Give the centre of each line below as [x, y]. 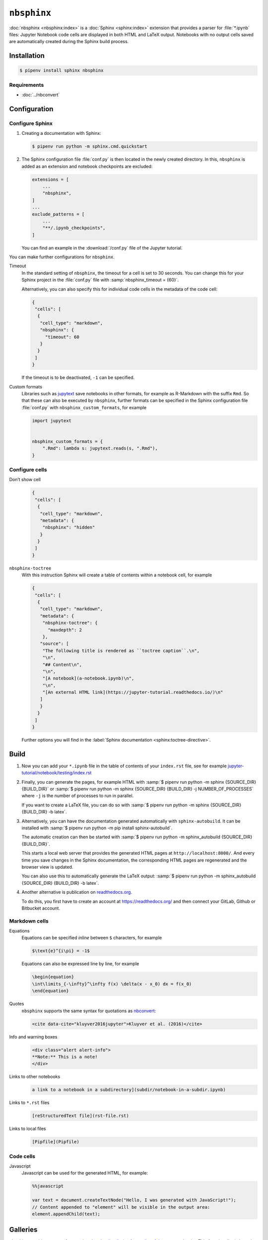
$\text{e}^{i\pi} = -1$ [61, 951]
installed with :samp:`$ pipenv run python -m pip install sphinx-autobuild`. [97, 828]
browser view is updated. [47, 867]
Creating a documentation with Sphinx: [61, 133]
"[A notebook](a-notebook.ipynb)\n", [88, 679]
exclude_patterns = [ [58, 214]
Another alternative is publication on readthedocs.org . [77, 892]
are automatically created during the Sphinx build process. [69, 42]
